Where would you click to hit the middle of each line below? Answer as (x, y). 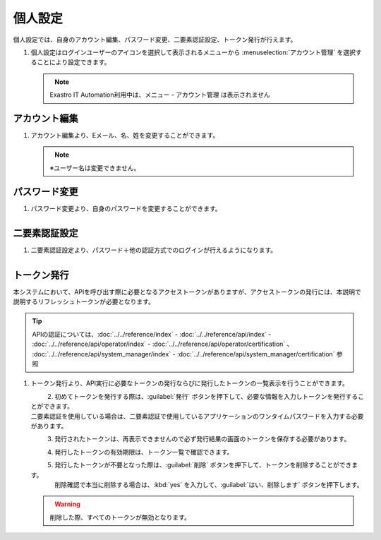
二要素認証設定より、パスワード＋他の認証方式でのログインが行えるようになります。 (154, 250)
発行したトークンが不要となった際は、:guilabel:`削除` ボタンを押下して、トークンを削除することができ (203, 465)
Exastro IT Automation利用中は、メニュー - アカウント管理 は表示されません (160, 95)
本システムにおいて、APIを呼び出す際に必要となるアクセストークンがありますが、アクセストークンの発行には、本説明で (187, 292)
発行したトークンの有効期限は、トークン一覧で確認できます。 (144, 452)
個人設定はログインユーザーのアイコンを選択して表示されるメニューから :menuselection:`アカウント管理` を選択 (193, 52)
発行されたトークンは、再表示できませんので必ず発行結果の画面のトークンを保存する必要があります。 (202, 439)
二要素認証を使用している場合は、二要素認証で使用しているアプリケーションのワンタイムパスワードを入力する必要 (197, 416)
